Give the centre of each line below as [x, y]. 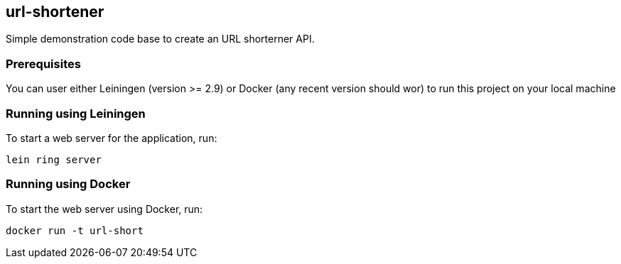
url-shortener [55, 12]
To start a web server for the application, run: [112, 138]
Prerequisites [43, 64]
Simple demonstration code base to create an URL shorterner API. [160, 39]
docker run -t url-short [75, 230]
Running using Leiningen [76, 113]
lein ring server [54, 159]
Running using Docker [68, 184]
